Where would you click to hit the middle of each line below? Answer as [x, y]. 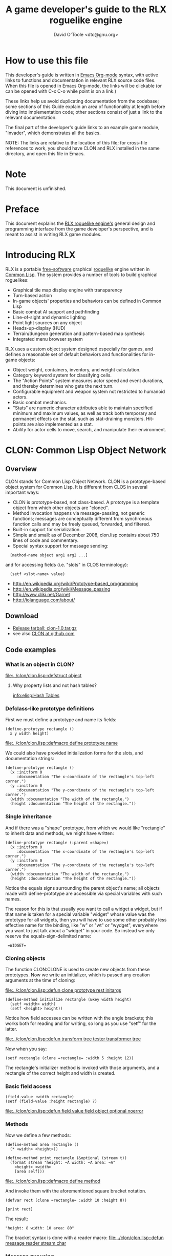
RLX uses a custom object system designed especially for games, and [79, 349]
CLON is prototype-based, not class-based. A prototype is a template [86, 502]
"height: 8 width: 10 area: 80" [40, 1228]
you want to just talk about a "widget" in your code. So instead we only [80, 930]
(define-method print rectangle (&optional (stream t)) [66, 1158]
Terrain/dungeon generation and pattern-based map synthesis [79, 333]
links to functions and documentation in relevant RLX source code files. [80, 80]
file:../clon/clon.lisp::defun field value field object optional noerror [74, 1111]
